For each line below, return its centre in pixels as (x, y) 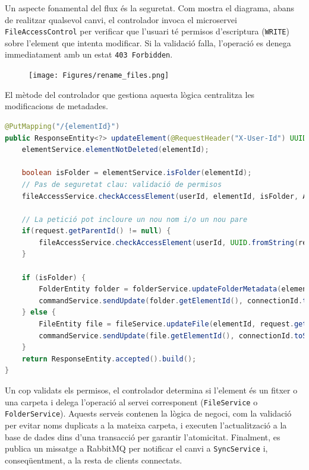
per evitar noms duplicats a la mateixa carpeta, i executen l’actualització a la (146, 425)
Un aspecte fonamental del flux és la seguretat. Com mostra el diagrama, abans (149, 8)
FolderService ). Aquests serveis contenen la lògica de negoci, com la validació (148, 413)
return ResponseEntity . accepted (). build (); (109, 359)
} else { (39, 312)
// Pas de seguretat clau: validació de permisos (122, 184)
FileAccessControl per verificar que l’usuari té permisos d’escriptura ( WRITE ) (147, 31)
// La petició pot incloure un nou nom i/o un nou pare (135, 219)
